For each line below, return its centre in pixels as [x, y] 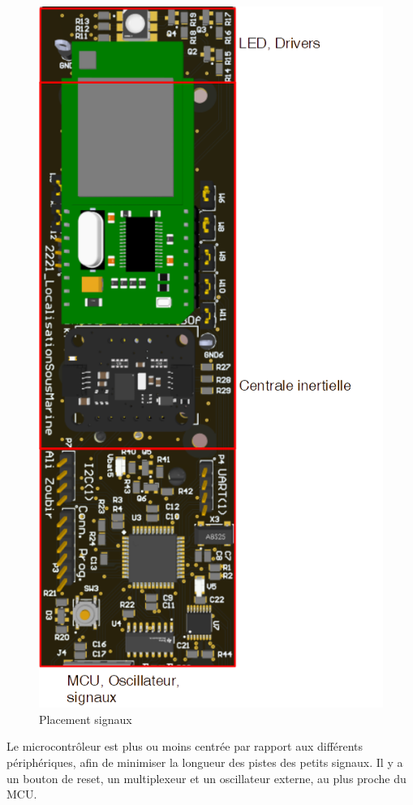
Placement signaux [86, 719]
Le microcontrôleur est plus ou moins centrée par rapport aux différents [185, 746]
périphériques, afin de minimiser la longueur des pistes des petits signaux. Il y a [205, 762]
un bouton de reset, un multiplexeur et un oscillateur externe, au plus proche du [206, 778]
